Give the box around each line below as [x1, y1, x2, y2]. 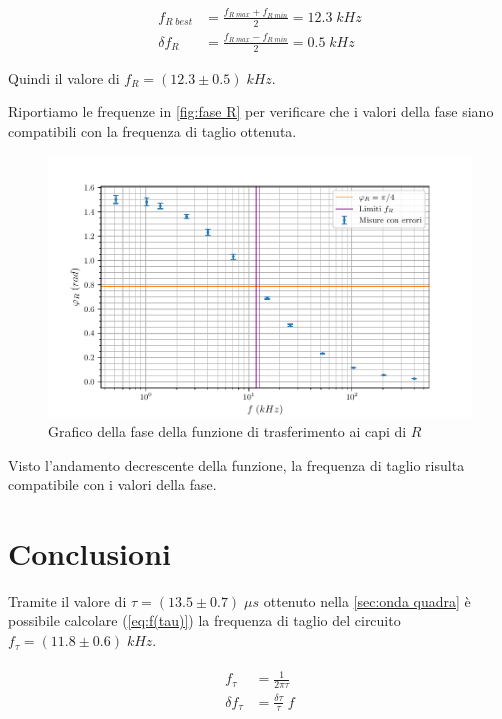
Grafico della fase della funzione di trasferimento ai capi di [48, 420, 407, 441]
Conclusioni [8, 532, 171, 573]
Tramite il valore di [8, 590, 127, 611]
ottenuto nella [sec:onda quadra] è [263, 590, 471, 611]
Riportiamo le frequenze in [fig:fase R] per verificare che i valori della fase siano [8, 101, 494, 122]
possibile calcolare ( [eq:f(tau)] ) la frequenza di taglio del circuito [8, 610, 401, 631]
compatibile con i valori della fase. [8, 474, 217, 495]
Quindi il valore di [8, 67, 120, 88]
